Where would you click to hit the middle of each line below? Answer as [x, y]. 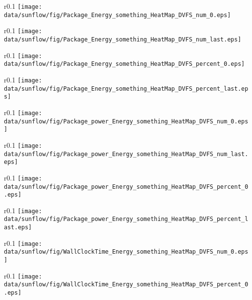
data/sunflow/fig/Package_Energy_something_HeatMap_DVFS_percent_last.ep [126, 89]
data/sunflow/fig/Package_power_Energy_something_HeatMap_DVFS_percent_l [126, 219]
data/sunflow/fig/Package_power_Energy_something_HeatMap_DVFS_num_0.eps [126, 121]
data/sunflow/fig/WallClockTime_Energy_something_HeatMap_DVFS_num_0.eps [126, 252]
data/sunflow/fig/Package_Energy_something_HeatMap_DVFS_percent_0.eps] [124, 64]
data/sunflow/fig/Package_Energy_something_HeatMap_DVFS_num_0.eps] [117, 15]
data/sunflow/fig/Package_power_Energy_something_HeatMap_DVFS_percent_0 [126, 187]
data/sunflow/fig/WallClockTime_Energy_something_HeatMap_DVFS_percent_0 [126, 285]
